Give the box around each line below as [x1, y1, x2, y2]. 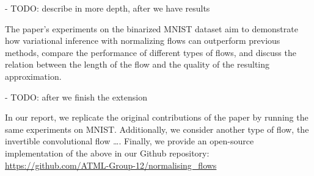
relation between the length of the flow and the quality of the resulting [5, 58, 270, 71]
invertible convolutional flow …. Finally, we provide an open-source [5, 135, 254, 147]
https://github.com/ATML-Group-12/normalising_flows [5, 158, 217, 171]
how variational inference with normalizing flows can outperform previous [5, 34, 280, 47]
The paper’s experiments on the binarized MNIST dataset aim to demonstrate [5, 22, 298, 35]
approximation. [5, 69, 62, 82]
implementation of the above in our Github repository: [5, 146, 210, 159]
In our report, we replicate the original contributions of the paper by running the [5, 111, 309, 124]
